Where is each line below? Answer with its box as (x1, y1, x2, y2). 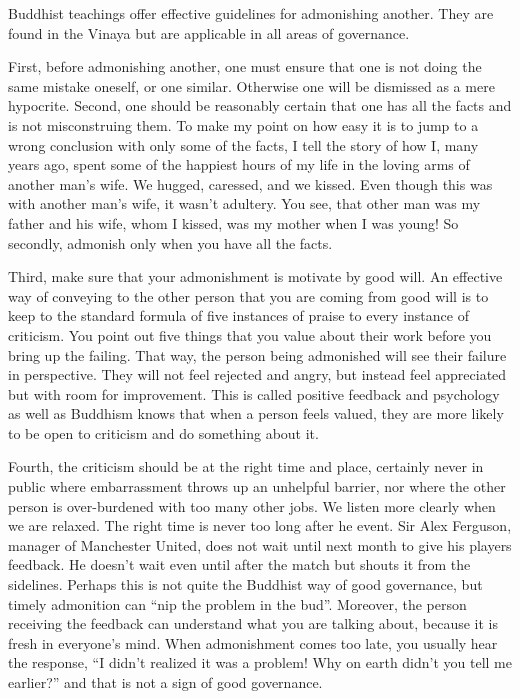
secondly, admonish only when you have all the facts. (8, 232, 333, 253)
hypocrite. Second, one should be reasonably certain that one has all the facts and (8, 95, 512, 116)
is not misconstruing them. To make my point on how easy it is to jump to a (8, 114, 479, 135)
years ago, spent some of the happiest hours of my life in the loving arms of (8, 154, 470, 175)
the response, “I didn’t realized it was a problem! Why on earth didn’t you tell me (8, 652, 512, 673)
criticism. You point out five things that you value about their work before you (8, 324, 492, 345)
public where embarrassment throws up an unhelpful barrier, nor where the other (8, 476, 506, 497)
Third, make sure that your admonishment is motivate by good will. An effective (8, 266, 503, 287)
